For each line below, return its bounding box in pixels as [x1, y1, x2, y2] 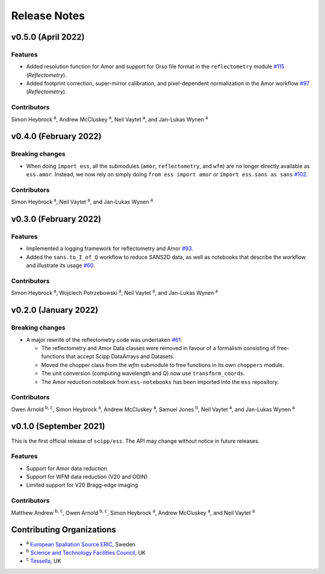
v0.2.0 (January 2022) [11, 305, 99, 315]
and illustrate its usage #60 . [26, 262, 96, 269]
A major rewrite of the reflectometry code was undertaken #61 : [26, 336, 183, 343]
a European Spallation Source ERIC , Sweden [26, 539, 135, 548]
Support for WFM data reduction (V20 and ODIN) [26, 473, 148, 481]
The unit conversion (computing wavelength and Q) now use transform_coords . [41, 370, 245, 377]
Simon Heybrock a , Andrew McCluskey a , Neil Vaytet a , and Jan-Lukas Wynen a [11, 114, 208, 123]
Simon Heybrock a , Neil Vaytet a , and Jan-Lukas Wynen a [11, 197, 153, 206]
